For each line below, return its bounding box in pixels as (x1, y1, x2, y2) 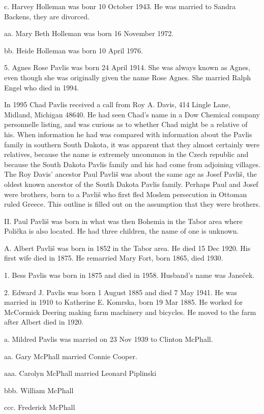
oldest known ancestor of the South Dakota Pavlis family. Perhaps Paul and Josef (4, 178, 258, 189)
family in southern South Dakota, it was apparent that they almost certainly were (4, 139, 260, 149)
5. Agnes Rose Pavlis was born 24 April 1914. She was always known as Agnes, (4, 62, 251, 73)
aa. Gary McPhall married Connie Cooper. (4, 351, 137, 361)
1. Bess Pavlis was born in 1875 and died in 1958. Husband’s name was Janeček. (4, 270, 255, 280)
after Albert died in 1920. (4, 316, 84, 327)
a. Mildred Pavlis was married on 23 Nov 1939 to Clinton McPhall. (4, 334, 213, 344)
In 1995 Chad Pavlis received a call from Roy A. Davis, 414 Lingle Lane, (4, 99, 230, 110)
